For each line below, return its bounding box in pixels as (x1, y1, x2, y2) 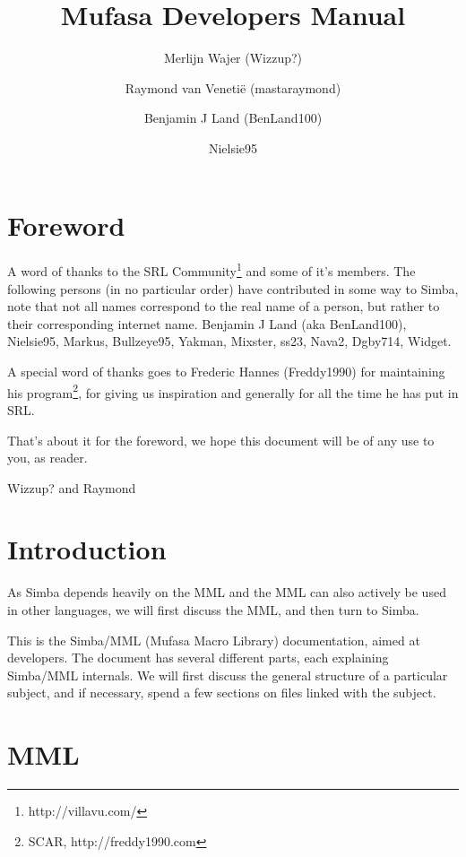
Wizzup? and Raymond (7, 478, 136, 497)
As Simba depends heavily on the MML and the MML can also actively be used (7, 583, 446, 602)
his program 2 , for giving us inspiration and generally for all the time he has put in (7, 380, 459, 402)
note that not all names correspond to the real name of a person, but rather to (7, 297, 440, 316)
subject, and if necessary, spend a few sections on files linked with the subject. (7, 683, 436, 702)
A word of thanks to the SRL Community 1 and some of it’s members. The (7, 259, 416, 281)
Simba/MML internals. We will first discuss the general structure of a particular (7, 665, 448, 684)
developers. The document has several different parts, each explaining (7, 648, 389, 667)
